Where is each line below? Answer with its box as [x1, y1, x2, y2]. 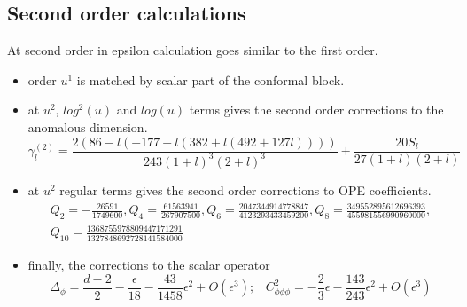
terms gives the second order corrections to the [189, 100, 444, 119]
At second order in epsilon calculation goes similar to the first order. [7, 41, 378, 59]
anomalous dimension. [27, 117, 148, 136]
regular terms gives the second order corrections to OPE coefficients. [59, 180, 432, 199]
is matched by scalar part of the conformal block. [76, 70, 345, 89]
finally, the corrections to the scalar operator [27, 256, 270, 274]
